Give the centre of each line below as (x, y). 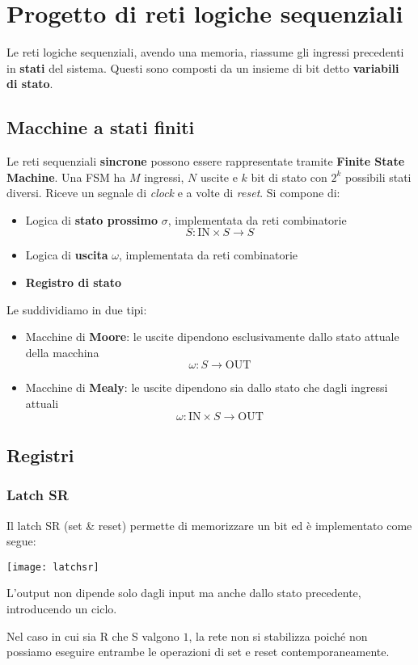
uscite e (219, 177)
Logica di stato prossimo (92, 219)
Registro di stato (73, 282)
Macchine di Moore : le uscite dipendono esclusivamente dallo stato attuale (212, 337)
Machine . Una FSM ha (66, 177)
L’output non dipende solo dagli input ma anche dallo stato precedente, (184, 593)
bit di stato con (289, 177)
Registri (40, 455)
